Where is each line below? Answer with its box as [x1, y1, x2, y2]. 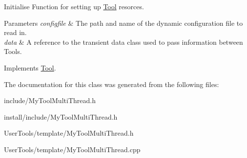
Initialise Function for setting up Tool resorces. [4, 1, 144, 11]
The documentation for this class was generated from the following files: [4, 79, 219, 89]
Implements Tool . [4, 62, 56, 72]
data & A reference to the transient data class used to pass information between [4, 36, 243, 47]
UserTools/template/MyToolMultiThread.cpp [4, 144, 141, 154]
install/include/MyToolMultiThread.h [4, 111, 118, 122]
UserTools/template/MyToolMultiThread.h [4, 128, 134, 138]
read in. [4, 27, 27, 37]
